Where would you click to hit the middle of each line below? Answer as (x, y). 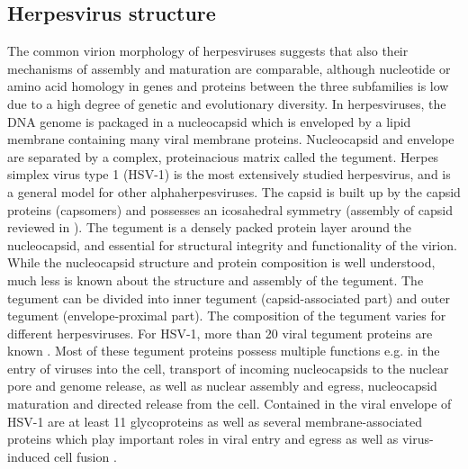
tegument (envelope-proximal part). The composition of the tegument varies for (227, 316)
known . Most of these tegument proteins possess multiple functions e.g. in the (224, 351)
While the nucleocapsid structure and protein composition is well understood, (221, 262)
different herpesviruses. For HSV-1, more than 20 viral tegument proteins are (220, 333)
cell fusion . (85, 456)
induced (29, 456)
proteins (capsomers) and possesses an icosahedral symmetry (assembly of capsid (230, 209)
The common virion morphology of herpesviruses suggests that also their (208, 51)
